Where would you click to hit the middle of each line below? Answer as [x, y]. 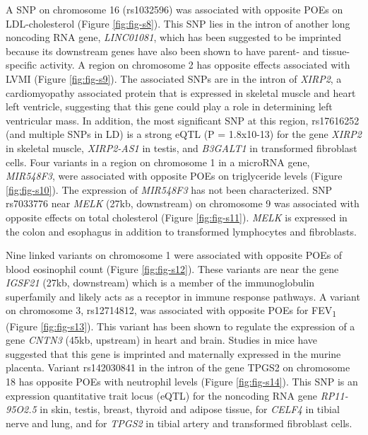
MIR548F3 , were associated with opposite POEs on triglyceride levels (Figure [174, 176]
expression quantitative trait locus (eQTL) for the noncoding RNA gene [161, 395]
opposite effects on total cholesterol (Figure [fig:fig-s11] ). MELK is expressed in [177, 217]
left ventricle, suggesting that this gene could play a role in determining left [169, 106]
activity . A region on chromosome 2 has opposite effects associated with [195, 65]
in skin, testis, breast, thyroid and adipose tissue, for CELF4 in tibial [190, 409]
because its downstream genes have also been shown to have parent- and [162, 51]
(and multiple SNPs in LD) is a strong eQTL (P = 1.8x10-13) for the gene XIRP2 [184, 134]
